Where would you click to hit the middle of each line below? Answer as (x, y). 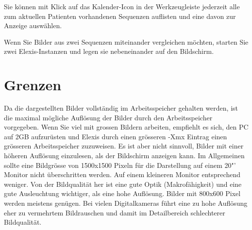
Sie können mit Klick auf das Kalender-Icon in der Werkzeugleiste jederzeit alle (122, 6)
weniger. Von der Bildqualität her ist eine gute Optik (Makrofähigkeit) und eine (123, 184)
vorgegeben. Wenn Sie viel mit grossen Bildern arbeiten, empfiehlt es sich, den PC (126, 127)
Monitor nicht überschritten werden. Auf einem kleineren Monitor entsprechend (122, 174)
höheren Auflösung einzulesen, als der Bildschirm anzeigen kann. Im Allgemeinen (124, 156)
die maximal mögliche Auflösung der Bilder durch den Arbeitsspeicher (108, 117)
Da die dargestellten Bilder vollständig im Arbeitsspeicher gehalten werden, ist (121, 108)
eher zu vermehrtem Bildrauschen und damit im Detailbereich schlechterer (115, 212)
